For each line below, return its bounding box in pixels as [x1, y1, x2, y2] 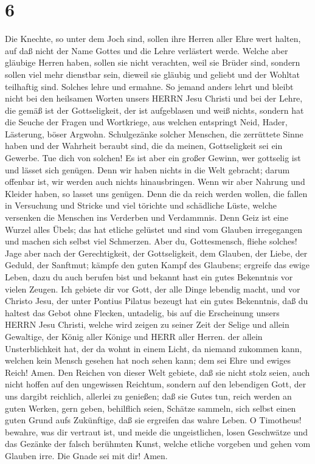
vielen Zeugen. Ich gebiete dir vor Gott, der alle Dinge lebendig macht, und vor [5, 282, 300, 295]
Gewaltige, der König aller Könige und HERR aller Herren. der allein [5, 330, 263, 342]
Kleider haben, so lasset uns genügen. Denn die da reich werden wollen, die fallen [5, 187, 308, 199]
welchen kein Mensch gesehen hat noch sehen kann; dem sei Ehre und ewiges [5, 354, 291, 367]
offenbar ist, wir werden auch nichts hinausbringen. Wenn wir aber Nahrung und [5, 175, 305, 188]
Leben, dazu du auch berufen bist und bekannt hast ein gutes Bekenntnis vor [5, 271, 293, 283]
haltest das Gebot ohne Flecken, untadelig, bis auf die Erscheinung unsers [5, 306, 280, 319]
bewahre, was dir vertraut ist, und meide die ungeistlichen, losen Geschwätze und [5, 425, 308, 438]
